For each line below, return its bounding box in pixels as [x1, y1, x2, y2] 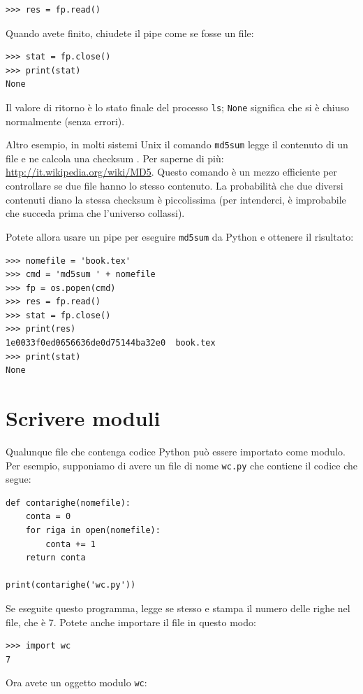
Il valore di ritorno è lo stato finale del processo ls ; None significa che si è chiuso [6, 99, 349, 114]
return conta [25, 553, 86, 563]
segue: [6, 472, 31, 486]
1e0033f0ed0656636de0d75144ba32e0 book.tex [6, 338, 216, 348]
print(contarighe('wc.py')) [6, 580, 136, 590]
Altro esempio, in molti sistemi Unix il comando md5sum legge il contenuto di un [6, 137, 348, 152]
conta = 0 [25, 511, 71, 522]
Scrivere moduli [6, 404, 161, 432]
